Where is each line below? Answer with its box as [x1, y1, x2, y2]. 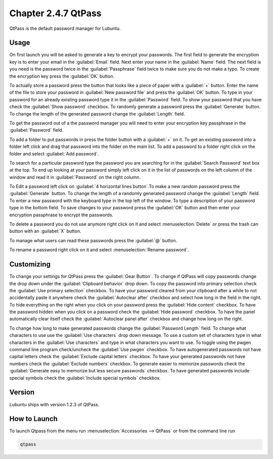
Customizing [9, 260, 51, 269]
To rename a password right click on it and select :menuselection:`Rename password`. [9, 247, 189, 253]
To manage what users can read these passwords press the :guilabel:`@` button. [9, 237, 177, 243]
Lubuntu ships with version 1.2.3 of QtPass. [9, 401, 100, 407]
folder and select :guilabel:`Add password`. [9, 150, 99, 157]
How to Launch [9, 414, 58, 423]
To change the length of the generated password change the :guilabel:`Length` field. [9, 110, 186, 117]
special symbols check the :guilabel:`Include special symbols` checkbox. [9, 375, 161, 381]
